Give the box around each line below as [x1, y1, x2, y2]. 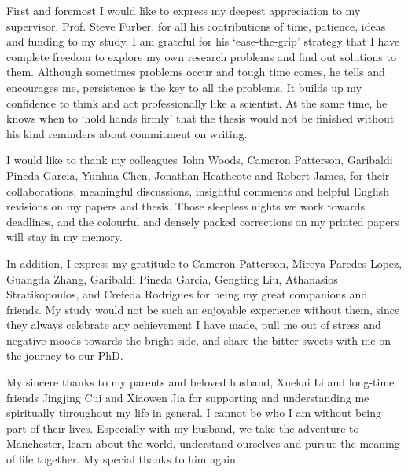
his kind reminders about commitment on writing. [6, 125, 248, 141]
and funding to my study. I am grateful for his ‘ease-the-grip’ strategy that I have [6, 33, 400, 49]
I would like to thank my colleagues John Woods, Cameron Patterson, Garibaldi [6, 152, 393, 168]
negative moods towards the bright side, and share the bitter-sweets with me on [6, 331, 391, 348]
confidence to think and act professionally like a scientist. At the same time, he [6, 94, 388, 111]
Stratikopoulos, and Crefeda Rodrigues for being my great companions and [6, 286, 368, 302]
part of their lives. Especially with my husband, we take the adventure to [6, 419, 359, 436]
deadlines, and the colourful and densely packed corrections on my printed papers [6, 213, 399, 229]
